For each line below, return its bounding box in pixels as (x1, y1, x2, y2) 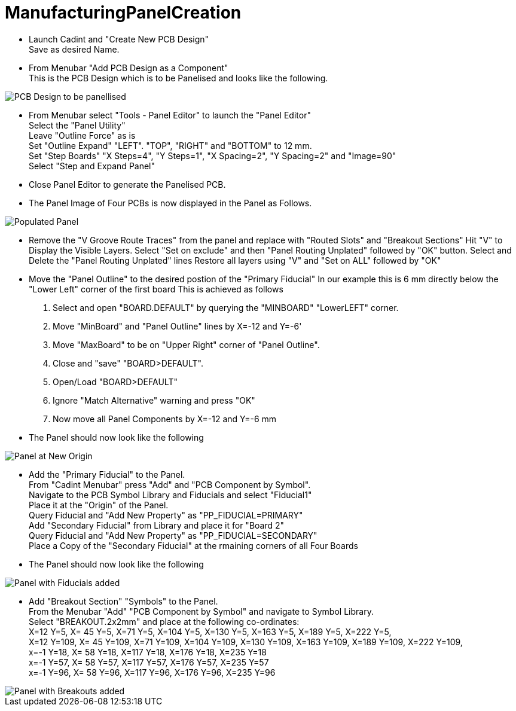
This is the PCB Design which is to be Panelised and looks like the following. (29, 72, 328, 83)
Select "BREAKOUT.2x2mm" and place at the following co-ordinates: (29, 616, 300, 627)
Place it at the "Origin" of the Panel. (29, 499, 169, 510)
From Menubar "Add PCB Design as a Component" (29, 62, 228, 73)
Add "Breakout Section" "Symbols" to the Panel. (29, 596, 218, 606)
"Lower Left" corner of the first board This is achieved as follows (29, 283, 283, 294)
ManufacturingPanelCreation (5, 2, 242, 23)
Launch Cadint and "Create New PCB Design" (29, 33, 209, 44)
